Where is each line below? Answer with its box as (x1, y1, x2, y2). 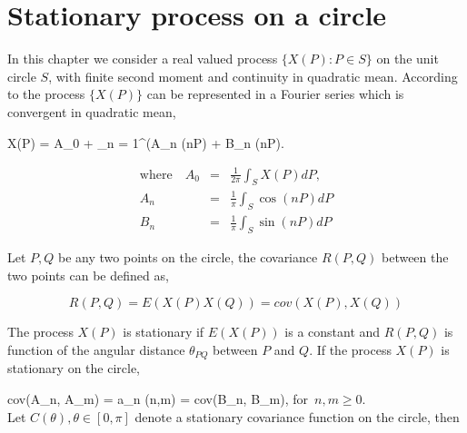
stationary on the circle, (7, 359, 140, 378)
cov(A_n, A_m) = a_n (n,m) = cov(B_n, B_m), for (7, 389, 308, 408)
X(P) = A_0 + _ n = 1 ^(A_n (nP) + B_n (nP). (7, 133, 284, 152)
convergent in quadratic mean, (7, 102, 176, 121)
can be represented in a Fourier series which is (146, 84, 404, 103)
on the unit (376, 49, 439, 68)
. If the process (309, 340, 392, 359)
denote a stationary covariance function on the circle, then (134, 407, 460, 426)
